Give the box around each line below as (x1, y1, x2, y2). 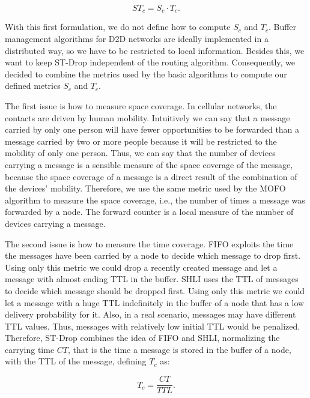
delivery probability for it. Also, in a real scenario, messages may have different (5, 308, 296, 321)
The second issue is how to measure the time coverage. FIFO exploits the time (5, 237, 294, 250)
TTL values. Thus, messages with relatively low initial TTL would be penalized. (5, 319, 300, 332)
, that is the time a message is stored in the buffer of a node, (68, 343, 291, 355)
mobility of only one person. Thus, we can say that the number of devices (5, 146, 276, 159)
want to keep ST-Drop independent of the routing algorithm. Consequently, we (5, 56, 296, 68)
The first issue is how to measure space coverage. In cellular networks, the (5, 100, 277, 112)
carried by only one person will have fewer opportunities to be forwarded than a (5, 123, 300, 136)
